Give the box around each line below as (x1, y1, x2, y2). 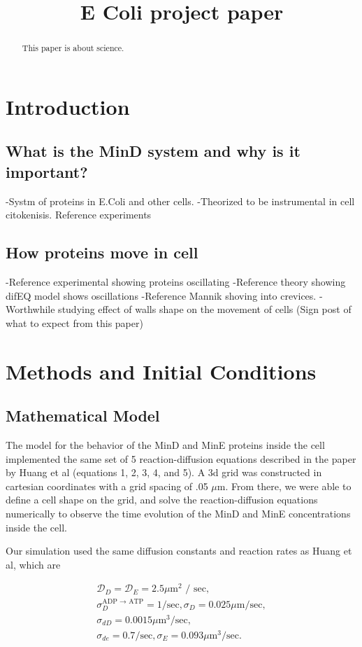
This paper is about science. (22, 42, 124, 54)
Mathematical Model (6, 405, 160, 426)
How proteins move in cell (6, 242, 198, 263)
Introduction (6, 92, 130, 120)
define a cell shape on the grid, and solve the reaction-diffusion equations (6, 492, 318, 507)
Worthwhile (6, 302, 55, 316)
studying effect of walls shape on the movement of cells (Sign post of (58, 302, 352, 316)
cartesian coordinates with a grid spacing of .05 (6, 478, 208, 493)
